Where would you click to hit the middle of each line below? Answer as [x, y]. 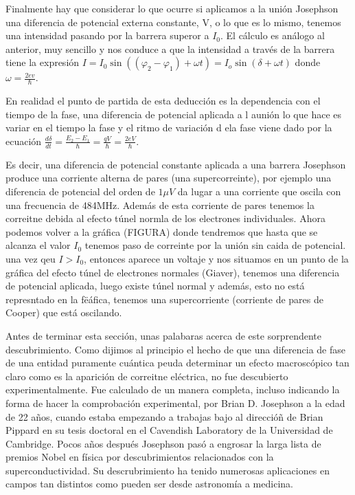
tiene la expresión [43, 62]
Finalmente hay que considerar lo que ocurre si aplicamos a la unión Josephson [172, 8]
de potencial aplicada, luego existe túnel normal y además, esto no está [155, 286]
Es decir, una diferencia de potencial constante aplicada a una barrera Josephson [176, 164]
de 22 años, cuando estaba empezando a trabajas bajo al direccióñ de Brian [164, 416]
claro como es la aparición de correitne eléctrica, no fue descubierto [147, 376]
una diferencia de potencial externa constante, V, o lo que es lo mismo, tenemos [173, 22]
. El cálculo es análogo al [272, 35]
